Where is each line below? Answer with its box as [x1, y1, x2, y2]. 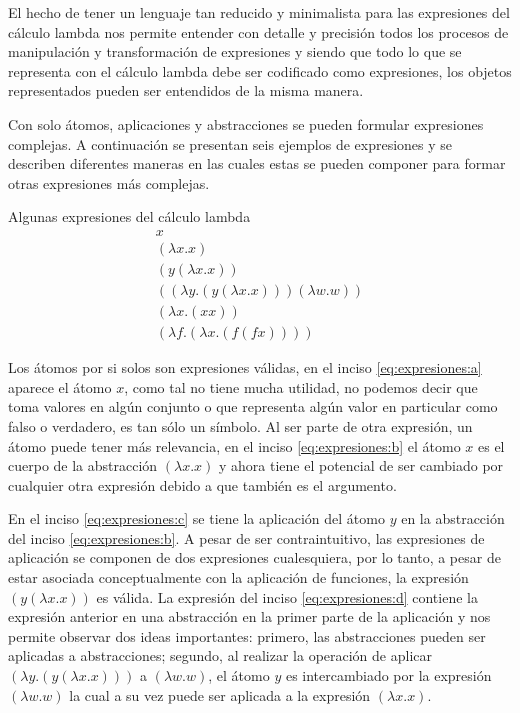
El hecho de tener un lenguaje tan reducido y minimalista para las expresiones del [8, 2, 510, 22]
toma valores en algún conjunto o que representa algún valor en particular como [8, 396, 498, 417]
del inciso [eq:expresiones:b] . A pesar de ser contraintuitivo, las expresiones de [8, 527, 485, 548]
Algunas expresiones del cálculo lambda [8, 206, 251, 227]
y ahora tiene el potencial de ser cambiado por [219, 455, 504, 476]
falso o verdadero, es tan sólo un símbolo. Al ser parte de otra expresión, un [8, 415, 473, 436]
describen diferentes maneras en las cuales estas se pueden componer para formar [8, 153, 506, 174]
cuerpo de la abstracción [8, 455, 158, 476]
